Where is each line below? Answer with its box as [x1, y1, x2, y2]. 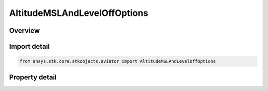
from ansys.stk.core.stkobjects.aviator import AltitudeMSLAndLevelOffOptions [19, 59, 216, 64]
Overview [9, 26, 40, 35]
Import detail [9, 42, 50, 51]
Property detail [9, 73, 57, 82]
